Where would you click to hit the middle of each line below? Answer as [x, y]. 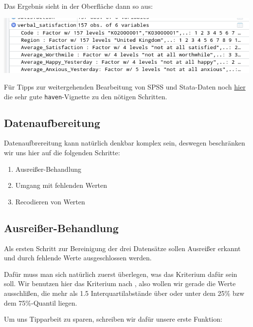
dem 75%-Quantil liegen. [41, 302]
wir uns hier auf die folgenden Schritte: [62, 153]
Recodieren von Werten [50, 201]
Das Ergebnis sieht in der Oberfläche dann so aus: [78, 6]
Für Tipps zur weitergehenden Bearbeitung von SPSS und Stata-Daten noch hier [125, 87]
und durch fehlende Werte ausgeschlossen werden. [78, 258]
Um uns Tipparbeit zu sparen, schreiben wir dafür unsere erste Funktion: [113, 319]
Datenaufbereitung [52, 122]
